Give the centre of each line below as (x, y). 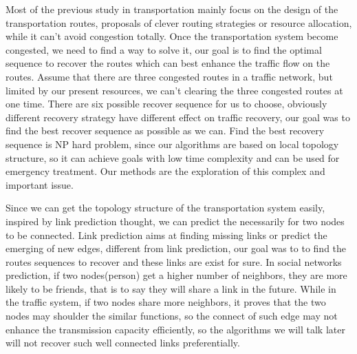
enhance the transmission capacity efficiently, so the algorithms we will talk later (175, 329)
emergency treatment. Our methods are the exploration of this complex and (165, 171)
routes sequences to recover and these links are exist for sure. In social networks (174, 261)
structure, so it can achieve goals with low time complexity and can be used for (173, 157)
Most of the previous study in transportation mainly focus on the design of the (172, 9)
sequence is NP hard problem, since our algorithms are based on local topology (172, 144)
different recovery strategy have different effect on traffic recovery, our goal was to (178, 117)
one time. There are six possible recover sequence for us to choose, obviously (166, 104)
